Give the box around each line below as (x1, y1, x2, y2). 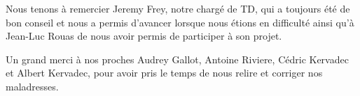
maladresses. (6, 79, 59, 93)
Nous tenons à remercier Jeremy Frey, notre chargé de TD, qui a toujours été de (6, 1, 350, 15)
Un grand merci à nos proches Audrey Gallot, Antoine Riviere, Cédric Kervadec (6, 51, 349, 66)
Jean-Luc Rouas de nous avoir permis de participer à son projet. (6, 29, 282, 43)
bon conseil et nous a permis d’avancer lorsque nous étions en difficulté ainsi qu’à (6, 15, 354, 29)
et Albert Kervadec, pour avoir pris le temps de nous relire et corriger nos (6, 65, 323, 80)
